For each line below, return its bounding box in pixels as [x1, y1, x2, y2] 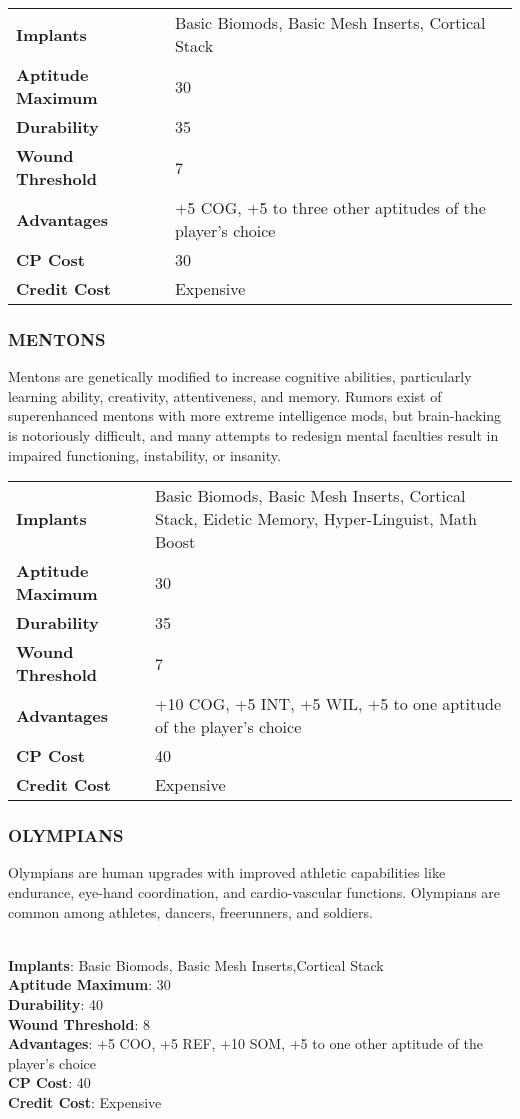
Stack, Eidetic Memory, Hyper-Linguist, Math [154, 507, 477, 531]
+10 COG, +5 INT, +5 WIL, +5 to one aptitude [154, 692, 502, 716]
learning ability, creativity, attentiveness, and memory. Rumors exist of [8, 385, 442, 406]
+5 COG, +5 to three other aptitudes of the [174, 196, 486, 219]
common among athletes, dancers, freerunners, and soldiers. [8, 901, 373, 922]
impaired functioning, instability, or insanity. [8, 444, 281, 465]
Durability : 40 [8, 993, 103, 1014]
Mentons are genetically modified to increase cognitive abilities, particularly [8, 366, 472, 387]
